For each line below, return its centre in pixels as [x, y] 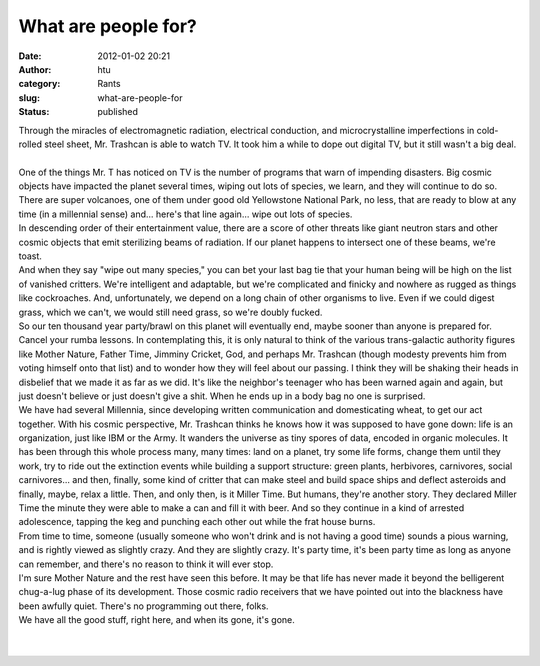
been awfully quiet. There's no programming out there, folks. [143, 606]
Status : [34, 112]
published [118, 112]
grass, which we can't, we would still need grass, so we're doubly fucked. [170, 312]
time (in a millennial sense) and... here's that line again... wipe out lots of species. [185, 214]
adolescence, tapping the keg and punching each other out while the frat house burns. [197, 522]
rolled [30, 144]
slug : [29, 97]
